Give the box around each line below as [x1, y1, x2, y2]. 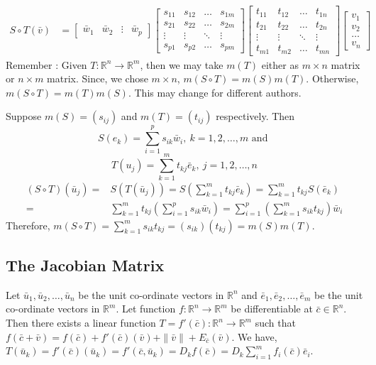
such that [255, 315, 296, 330]
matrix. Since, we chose [47, 71, 148, 86]
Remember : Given [6, 57, 87, 72]
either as [261, 57, 299, 72]
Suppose [6, 109, 42, 124]
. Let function [116, 301, 176, 316]
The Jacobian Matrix [6, 254, 165, 276]
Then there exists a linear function [6, 315, 156, 330]
